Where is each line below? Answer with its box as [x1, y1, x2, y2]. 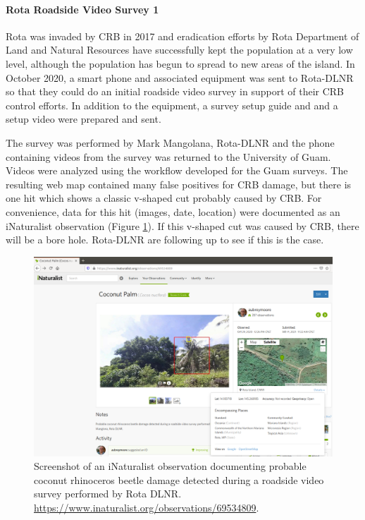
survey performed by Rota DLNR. [34, 486, 182, 501]
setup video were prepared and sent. [6, 111, 161, 126]
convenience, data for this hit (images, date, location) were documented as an [6, 204, 340, 219]
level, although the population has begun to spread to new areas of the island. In [6, 56, 355, 71]
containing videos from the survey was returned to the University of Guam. [6, 149, 331, 164]
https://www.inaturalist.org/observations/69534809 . [34, 500, 259, 514]
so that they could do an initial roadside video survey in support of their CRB [6, 84, 345, 99]
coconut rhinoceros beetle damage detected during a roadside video [34, 472, 324, 487]
